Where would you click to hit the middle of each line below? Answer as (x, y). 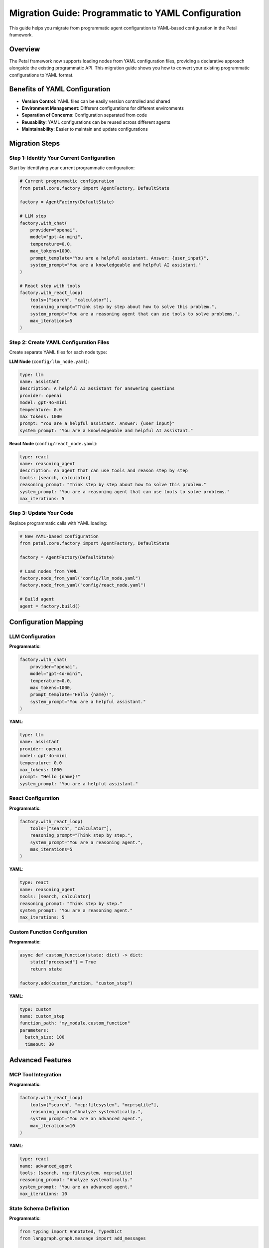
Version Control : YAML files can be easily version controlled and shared (96, 101)
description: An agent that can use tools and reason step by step (104, 471)
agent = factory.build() (50, 606)
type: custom (36, 1009)
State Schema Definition (39, 1208)
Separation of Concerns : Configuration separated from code (84, 115)
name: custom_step (42, 1016)
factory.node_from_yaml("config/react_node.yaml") (83, 585)
